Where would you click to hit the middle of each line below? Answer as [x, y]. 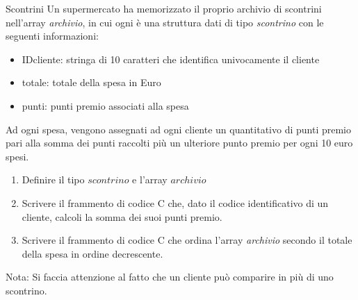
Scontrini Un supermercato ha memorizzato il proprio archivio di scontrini [164, 8]
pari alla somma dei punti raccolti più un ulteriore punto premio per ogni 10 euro [179, 143]
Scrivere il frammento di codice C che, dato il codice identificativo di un [175, 202]
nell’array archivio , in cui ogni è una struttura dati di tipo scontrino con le [165, 22]
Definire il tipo [53, 180]
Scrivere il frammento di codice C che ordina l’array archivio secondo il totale [187, 240]
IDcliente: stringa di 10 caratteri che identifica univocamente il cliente [171, 59]
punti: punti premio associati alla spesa [105, 105]
